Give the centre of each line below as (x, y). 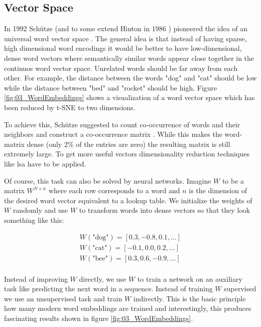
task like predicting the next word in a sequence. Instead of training (108, 289)
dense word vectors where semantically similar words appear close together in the (129, 58)
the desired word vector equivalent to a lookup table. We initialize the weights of (128, 200)
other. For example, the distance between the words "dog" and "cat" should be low (130, 78)
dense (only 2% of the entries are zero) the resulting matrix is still (128, 144)
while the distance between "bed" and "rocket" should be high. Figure (111, 87)
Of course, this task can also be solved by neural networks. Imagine (108, 180)
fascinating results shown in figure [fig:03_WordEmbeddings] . (99, 318)
